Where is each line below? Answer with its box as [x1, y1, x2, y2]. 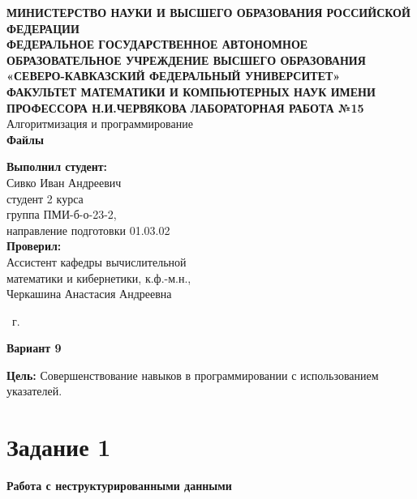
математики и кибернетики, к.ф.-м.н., [6, 269, 191, 286]
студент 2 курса [6, 190, 84, 207]
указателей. [6, 382, 62, 399]
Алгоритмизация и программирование [6, 115, 193, 132]
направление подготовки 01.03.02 [6, 221, 170, 238]
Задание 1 [6, 430, 111, 463]
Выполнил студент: [6, 158, 108, 175]
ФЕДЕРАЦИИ [6, 19, 80, 36]
